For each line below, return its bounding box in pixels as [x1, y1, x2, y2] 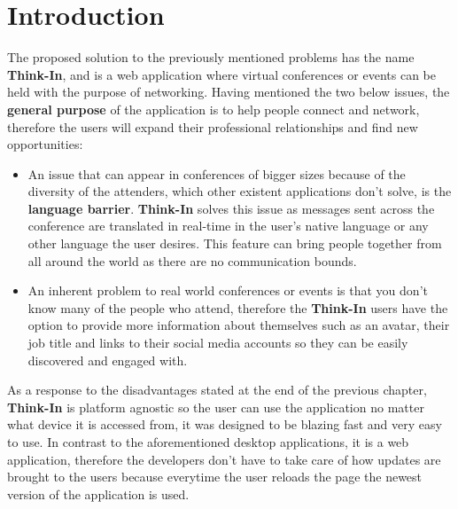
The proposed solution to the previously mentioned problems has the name [7, 48, 415, 67]
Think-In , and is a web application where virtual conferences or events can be [7, 65, 436, 83]
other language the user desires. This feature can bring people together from [27, 234, 442, 253]
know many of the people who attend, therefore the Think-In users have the [27, 298, 448, 317]
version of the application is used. [7, 484, 190, 503]
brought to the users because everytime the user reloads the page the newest [7, 467, 423, 486]
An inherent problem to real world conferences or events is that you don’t [27, 281, 428, 300]
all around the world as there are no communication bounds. [27, 251, 357, 270]
